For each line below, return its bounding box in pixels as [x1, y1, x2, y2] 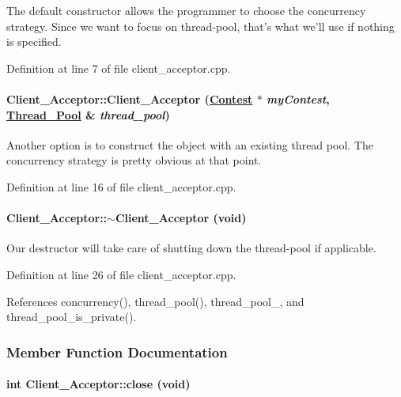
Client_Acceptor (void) [115, 210, 247, 226]
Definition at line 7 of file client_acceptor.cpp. [6, 59, 231, 76]
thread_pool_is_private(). [6, 308, 137, 325]
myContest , [267, 90, 330, 107]
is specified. [6, 33, 62, 50]
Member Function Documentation [6, 342, 228, 361]
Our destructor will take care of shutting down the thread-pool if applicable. [6, 240, 376, 256]
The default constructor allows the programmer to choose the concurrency [6, 2, 366, 18]
